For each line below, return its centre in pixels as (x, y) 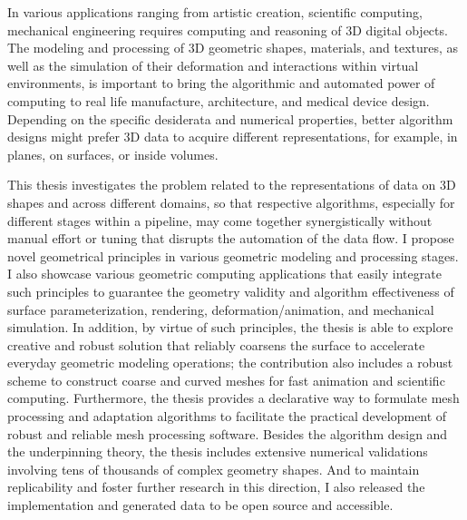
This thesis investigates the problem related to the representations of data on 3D (232, 185)
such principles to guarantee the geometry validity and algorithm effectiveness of (231, 291)
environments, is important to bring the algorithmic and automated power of (221, 83)
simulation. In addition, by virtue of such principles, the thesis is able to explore (230, 327)
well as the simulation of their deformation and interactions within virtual (213, 65)
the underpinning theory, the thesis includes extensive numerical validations (218, 451)
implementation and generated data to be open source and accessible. (200, 505)
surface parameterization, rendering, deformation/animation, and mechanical (221, 309)
